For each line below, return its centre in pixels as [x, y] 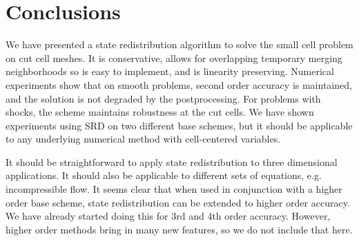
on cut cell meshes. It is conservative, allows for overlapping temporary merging [174, 57]
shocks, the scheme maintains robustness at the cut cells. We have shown [160, 112]
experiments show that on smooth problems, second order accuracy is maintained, [179, 84]
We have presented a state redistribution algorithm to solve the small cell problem [179, 44]
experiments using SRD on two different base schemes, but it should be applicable [179, 125]
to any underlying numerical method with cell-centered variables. [143, 139]
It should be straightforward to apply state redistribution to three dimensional [172, 161]
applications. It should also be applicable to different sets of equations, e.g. [164, 175]
